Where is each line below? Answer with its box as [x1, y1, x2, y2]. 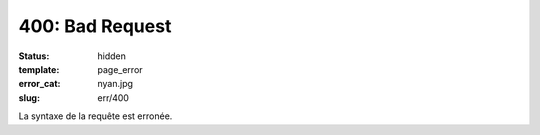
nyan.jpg [97, 78, 134, 90]
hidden [97, 50, 127, 62]
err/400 [97, 91, 130, 104]
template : [18, 63, 60, 75]
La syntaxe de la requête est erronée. [18, 110, 173, 122]
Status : [18, 50, 50, 62]
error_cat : [18, 78, 61, 90]
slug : [18, 91, 40, 104]
